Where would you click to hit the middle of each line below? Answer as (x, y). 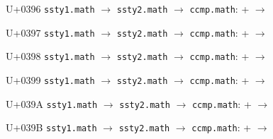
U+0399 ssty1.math (50, 79)
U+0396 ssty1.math (50, 8)
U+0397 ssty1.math (50, 32)
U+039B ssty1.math (51, 127)
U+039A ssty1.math (52, 103)
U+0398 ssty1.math (50, 56)
